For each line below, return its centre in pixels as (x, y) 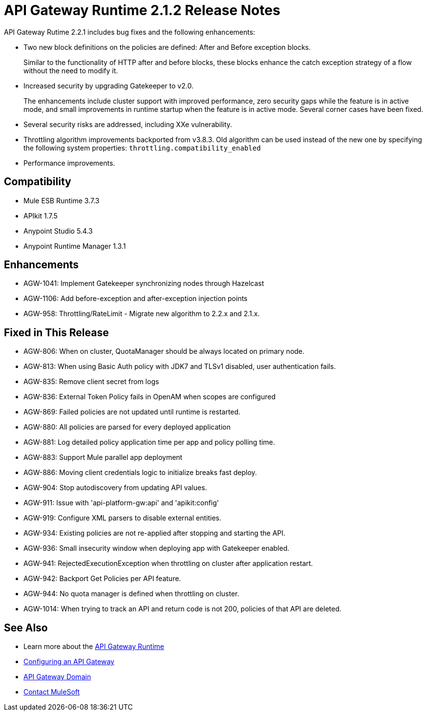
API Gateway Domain (57, 677)
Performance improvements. (69, 163)
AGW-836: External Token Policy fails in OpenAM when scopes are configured (149, 397)
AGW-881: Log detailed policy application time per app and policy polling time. (149, 442)
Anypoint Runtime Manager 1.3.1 (75, 246)
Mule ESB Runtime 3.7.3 (62, 200)
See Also (26, 628)
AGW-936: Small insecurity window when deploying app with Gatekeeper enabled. (157, 548)
